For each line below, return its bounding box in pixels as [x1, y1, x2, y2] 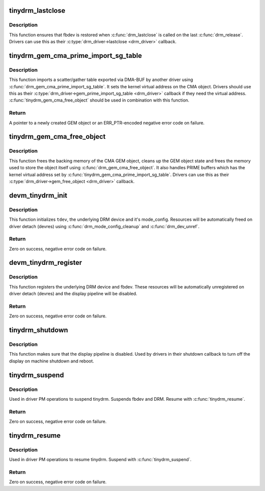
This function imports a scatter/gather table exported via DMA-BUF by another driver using [9, 77, 193, 83]
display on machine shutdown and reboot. [9, 358, 94, 364]
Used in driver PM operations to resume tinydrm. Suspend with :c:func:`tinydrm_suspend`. [9, 457, 191, 463]
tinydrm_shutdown [9, 326, 68, 335]
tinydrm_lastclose [9, 6, 66, 15]
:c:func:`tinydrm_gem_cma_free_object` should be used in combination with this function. [9, 97, 189, 103]
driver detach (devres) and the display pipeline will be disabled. [9, 291, 137, 297]
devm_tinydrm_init [9, 191, 68, 200]
